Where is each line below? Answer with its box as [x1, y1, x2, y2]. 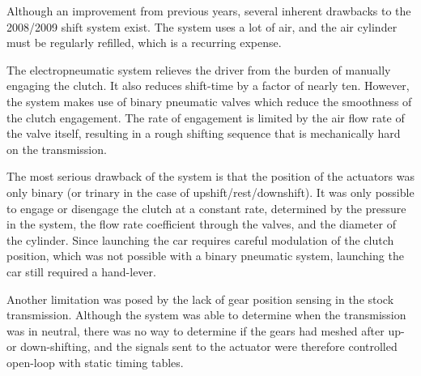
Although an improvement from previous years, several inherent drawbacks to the [6, 2, 411, 19]
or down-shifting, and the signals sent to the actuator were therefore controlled [6, 338, 398, 355]
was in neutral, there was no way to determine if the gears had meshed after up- [6, 322, 405, 339]
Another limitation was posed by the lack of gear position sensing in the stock [6, 290, 394, 307]
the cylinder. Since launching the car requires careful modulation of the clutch [6, 231, 394, 248]
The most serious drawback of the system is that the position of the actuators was [6, 168, 415, 185]
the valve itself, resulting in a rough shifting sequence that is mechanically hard [6, 125, 401, 142]
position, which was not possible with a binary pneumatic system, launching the [6, 247, 404, 264]
